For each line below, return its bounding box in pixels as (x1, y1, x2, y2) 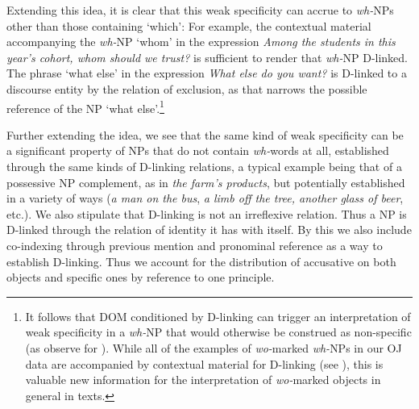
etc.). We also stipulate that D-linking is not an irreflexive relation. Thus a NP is (6, 205, 407, 222)
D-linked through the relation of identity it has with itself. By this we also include (6, 221, 412, 238)
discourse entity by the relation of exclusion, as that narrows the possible (6, 80, 367, 97)
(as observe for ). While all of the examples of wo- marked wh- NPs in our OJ (25, 339, 402, 356)
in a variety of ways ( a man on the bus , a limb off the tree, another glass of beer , (6, 190, 404, 207)
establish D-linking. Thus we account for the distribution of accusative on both (6, 252, 396, 269)
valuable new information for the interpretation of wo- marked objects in (25, 371, 381, 388)
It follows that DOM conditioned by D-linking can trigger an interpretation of (25, 307, 411, 324)
